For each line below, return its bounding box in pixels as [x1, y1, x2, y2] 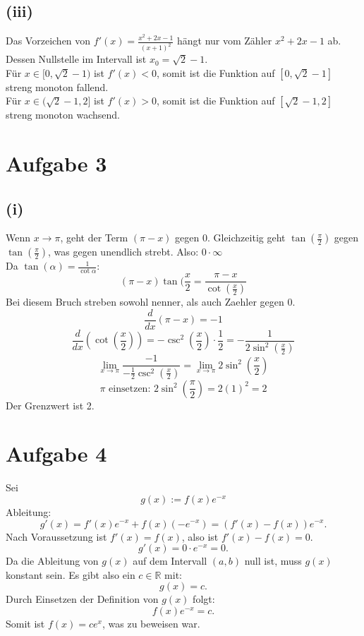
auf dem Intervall [133, 553, 207, 568]
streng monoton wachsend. [6, 107, 120, 122]
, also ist [181, 529, 219, 544]
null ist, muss [244, 553, 302, 568]
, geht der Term [60, 230, 128, 245]
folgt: [193, 592, 215, 606]
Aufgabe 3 [6, 149, 107, 178]
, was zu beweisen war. [102, 616, 200, 630]
